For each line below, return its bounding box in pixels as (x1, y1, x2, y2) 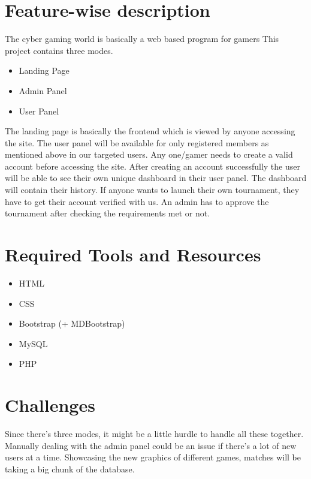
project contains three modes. (5, 44, 113, 56)
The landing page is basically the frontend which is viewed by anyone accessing (5, 125, 295, 137)
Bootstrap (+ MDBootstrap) (19, 317, 125, 330)
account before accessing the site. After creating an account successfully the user (5, 159, 300, 172)
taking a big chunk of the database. (5, 462, 135, 475)
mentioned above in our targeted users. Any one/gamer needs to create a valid (5, 148, 293, 161)
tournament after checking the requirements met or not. (5, 207, 210, 219)
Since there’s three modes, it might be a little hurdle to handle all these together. (5, 427, 304, 440)
